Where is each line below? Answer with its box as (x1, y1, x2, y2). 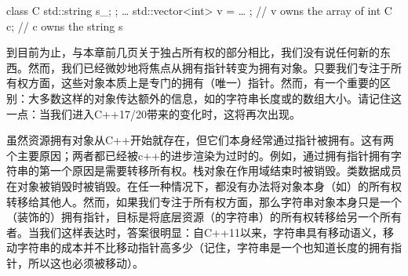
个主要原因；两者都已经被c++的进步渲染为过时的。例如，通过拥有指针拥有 (6, 147, 391, 163)
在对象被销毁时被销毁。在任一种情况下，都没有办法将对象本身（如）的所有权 (6, 177, 402, 194)
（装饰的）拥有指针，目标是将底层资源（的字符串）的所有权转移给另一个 (6, 209, 380, 225)
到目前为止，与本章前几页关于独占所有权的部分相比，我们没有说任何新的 (6, 44, 380, 60)
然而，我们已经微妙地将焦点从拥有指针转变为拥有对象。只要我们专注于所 (27, 59, 402, 75)
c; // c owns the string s (6, 17, 123, 34)
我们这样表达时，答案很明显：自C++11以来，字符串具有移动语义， (38, 223, 383, 240)
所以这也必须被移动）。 (27, 254, 144, 271)
